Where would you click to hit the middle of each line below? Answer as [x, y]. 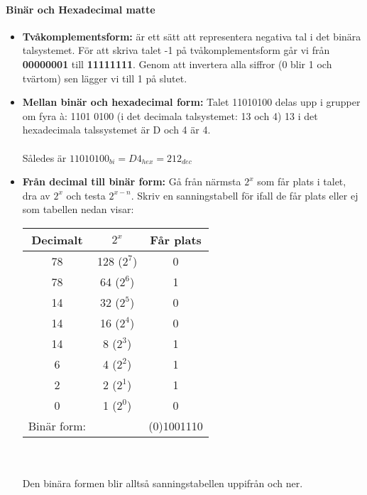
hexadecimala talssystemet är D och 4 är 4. [116, 130]
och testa [86, 195]
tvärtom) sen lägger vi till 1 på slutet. [105, 78]
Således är [44, 157]
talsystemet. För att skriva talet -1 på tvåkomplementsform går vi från [176, 50]
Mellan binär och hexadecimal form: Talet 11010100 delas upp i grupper [191, 102]
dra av [36, 195]
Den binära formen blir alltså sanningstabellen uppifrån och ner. [163, 483]
